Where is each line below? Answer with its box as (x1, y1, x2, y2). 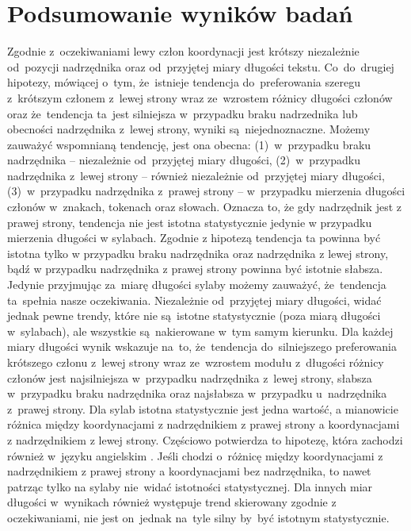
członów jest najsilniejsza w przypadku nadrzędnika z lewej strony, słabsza (7, 369, 372, 386)
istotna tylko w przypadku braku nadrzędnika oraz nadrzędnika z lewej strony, (7, 244, 389, 261)
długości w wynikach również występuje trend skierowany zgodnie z (7, 494, 337, 510)
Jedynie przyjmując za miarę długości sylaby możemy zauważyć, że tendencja (7, 276, 386, 293)
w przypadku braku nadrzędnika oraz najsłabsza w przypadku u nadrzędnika (7, 385, 387, 402)
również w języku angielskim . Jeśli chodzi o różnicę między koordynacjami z (7, 447, 383, 464)
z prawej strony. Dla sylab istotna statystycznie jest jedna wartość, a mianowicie (7, 400, 398, 417)
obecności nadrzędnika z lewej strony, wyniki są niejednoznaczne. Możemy (7, 121, 371, 137)
